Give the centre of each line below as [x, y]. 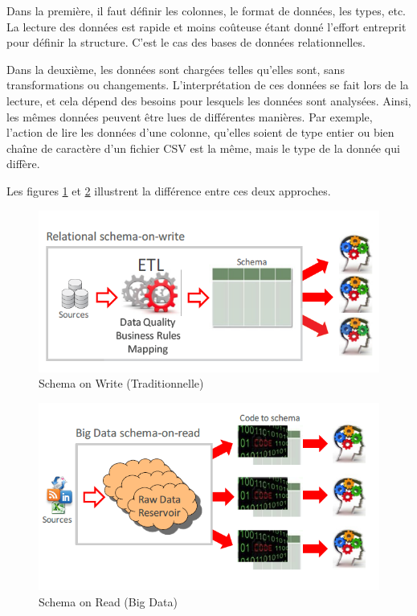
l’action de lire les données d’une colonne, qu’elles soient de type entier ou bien [200, 132]
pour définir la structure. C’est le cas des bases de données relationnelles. [186, 42]
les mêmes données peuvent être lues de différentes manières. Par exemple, [190, 116]
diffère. [23, 164]
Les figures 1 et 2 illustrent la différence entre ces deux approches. [169, 190]
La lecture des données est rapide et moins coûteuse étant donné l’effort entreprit [206, 26]
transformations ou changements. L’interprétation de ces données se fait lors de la [208, 85]
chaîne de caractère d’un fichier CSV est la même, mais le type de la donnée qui [203, 148]
